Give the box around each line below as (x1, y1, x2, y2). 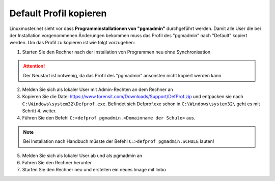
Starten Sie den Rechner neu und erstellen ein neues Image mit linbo (22, 167, 167, 173)
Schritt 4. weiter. (22, 108, 57, 114)
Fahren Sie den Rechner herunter (22, 160, 92, 166)
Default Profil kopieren (9, 8, 107, 19)
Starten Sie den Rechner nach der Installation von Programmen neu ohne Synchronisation (22, 49, 211, 55)
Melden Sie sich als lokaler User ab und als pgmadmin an (22, 153, 143, 159)
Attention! (23, 63, 45, 69)
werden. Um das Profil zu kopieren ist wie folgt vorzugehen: (9, 40, 135, 46)
